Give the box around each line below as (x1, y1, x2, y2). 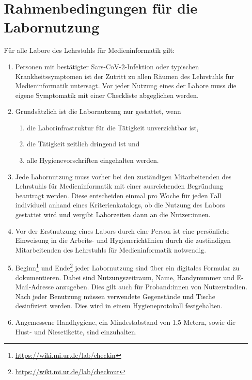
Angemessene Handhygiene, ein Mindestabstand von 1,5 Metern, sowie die (15, 317, 236, 327)
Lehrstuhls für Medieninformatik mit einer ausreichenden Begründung (15, 181, 223, 191)
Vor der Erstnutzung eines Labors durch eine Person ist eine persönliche (15, 225, 230, 236)
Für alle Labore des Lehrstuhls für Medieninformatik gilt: (4, 45, 175, 55)
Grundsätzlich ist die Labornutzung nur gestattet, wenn (15, 106, 181, 116)
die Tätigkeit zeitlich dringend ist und (27, 139, 140, 149)
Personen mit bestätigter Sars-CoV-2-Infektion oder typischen (15, 61, 199, 71)
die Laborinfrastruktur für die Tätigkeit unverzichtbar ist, (27, 122, 199, 132)
